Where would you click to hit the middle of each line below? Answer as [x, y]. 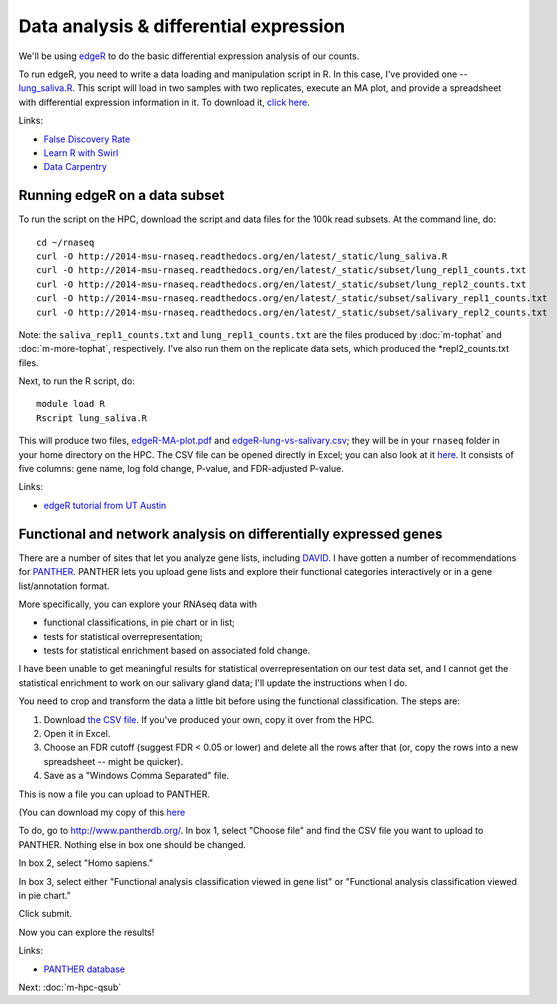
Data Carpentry [75, 167]
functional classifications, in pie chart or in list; [139, 622]
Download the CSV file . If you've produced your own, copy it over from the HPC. [209, 719]
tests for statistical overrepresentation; [123, 636]
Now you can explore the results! [86, 932]
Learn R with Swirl [81, 152]
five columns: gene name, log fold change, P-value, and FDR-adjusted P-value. [181, 469]
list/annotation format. [64, 586]
